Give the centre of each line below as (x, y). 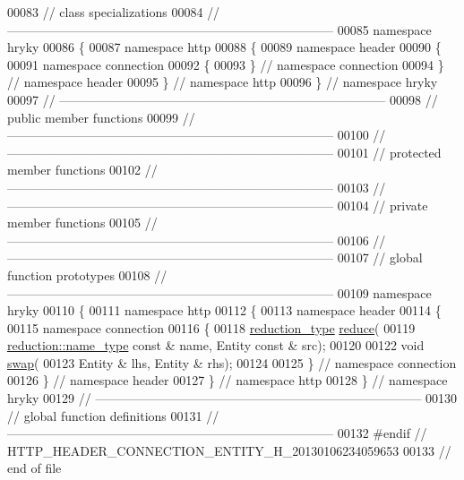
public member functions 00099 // (101, 117)
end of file (34, 468)
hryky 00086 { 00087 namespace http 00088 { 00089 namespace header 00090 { (224, 47)
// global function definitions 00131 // (113, 415)
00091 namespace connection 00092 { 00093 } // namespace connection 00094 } (226, 64)
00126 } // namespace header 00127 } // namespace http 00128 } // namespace (228, 380)
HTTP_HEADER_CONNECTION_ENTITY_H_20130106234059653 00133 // (229, 450)
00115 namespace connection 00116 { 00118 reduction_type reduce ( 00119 (211, 327)
